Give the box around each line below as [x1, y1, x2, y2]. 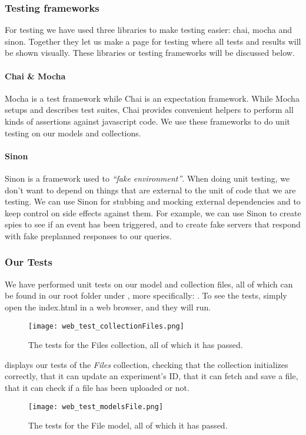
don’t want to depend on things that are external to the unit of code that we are [5, 183, 296, 196]
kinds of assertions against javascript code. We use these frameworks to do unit [5, 115, 290, 127]
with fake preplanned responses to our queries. [5, 229, 172, 242]
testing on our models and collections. [5, 126, 141, 139]
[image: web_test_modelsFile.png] [28, 402, 164, 411]
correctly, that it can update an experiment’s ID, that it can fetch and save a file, [5, 370, 298, 382]
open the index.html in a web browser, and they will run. [5, 300, 211, 313]
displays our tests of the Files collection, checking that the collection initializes [5, 358, 288, 370]
